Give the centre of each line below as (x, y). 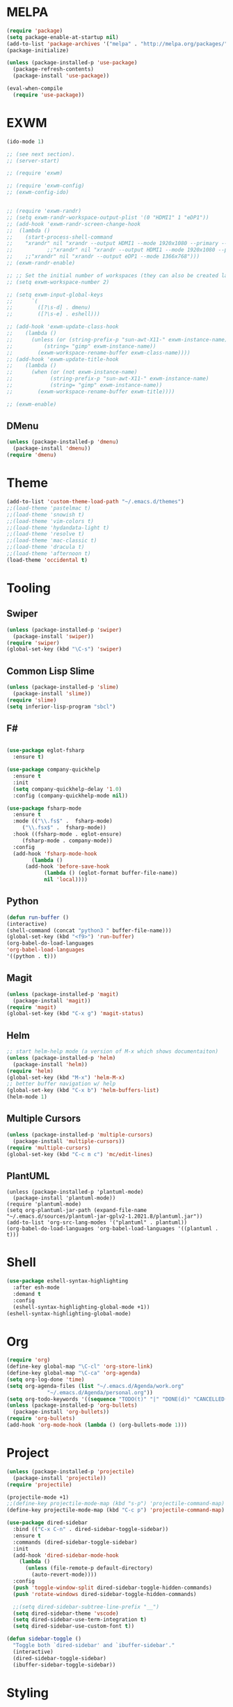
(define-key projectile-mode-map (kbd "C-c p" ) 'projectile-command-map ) (116, 1510)
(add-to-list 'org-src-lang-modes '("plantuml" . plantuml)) (97, 1222)
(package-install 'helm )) (50, 1064)
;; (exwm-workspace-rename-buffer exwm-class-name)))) (98, 353)
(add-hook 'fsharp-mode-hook (55, 853)
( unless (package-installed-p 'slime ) (63, 687)
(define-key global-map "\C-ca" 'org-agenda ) (73, 1373)
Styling (28, 1693)
